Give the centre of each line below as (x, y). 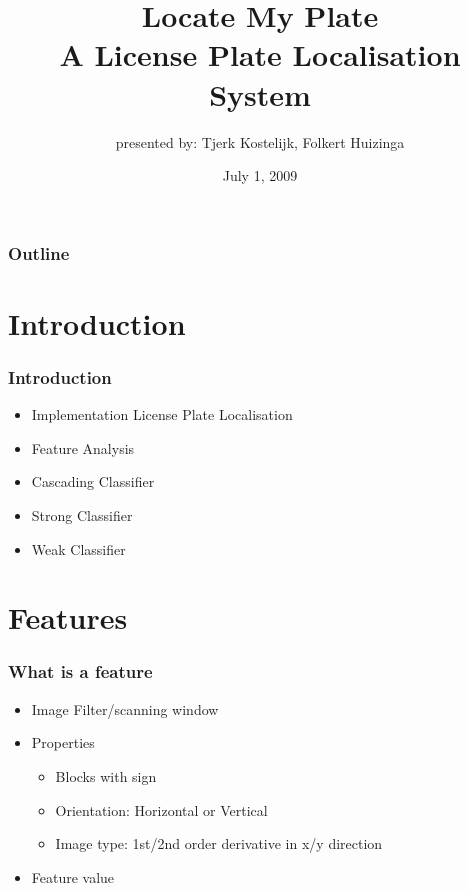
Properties (63, 742)
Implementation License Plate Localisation (162, 414)
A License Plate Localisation (260, 54)
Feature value (73, 876)
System (260, 93)
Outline (39, 252)
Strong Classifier (82, 514)
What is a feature (80, 671)
